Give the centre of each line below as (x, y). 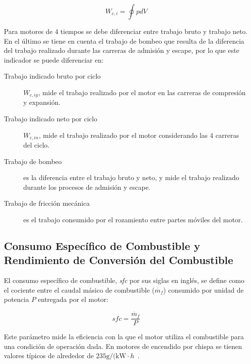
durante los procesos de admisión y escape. (87, 187)
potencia (17, 299)
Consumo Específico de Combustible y (102, 246)
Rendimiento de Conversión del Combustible (119, 260)
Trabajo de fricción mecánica (47, 203)
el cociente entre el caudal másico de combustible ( (79, 290)
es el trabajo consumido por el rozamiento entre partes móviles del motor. (133, 220)
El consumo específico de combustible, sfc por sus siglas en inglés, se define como (124, 280)
